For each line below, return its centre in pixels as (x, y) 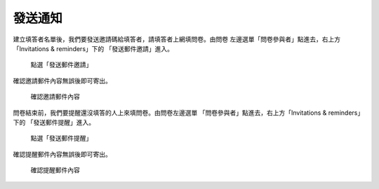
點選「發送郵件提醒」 (61, 138)
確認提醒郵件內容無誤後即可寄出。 (62, 154)
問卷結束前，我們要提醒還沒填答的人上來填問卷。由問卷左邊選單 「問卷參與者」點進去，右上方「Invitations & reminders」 (188, 113)
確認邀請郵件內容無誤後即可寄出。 (62, 80)
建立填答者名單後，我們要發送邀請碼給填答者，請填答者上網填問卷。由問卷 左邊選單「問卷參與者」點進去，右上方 (177, 39)
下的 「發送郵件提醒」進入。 (54, 122)
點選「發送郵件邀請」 (61, 65)
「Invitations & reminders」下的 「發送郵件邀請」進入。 (93, 48)
